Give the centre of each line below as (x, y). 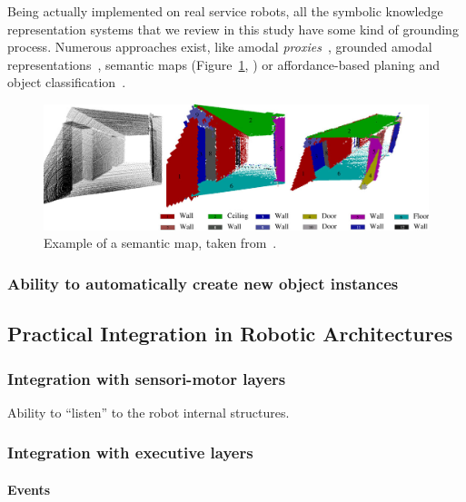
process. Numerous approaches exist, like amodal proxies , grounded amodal (220, 47)
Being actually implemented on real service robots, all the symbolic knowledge (225, 11)
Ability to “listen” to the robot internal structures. (149, 412)
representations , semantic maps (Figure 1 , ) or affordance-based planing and (224, 64)
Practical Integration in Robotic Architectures (230, 334)
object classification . (67, 82)
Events (29, 489)
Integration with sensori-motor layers (147, 378)
